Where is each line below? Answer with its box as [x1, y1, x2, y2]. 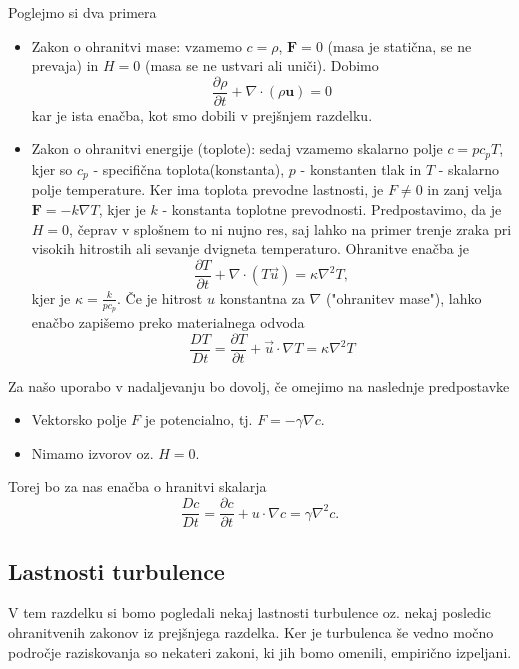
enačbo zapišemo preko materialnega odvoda [31, 312, 305, 333]
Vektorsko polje [31, 409, 127, 430]
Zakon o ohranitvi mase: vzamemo [31, 35, 242, 56]
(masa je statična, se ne [327, 35, 472, 56]
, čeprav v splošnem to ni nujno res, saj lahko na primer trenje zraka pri [69, 218, 512, 239]
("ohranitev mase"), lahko [325, 287, 482, 308]
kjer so [31, 158, 73, 179]
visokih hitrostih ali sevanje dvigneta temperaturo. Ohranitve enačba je [31, 238, 469, 259]
